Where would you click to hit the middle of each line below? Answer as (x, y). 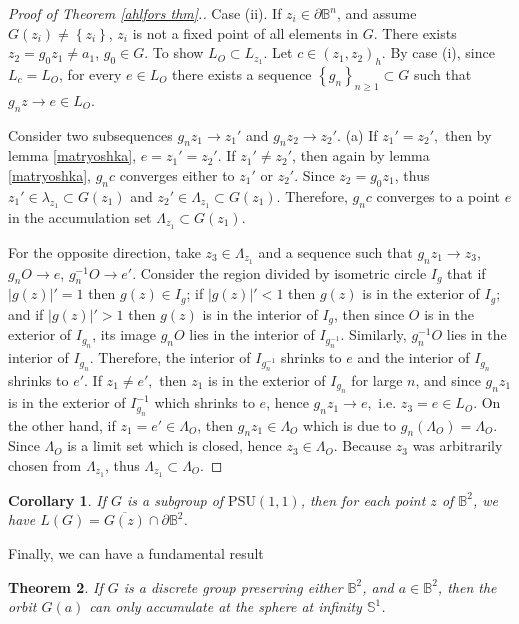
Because (367, 445)
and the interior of (413, 357)
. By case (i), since (438, 52)
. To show (174, 52)
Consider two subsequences (90, 134)
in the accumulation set (80, 216)
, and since (448, 379)
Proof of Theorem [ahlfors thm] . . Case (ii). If (145, 13)
